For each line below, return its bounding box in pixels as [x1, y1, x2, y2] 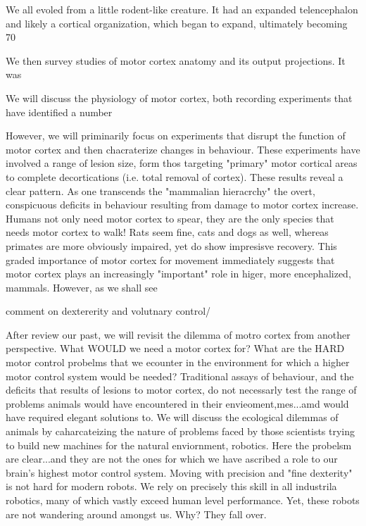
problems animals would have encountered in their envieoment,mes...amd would [6, 396, 349, 411]
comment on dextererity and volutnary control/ [6, 303, 211, 318]
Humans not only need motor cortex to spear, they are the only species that [6, 211, 334, 225]
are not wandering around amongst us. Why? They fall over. [6, 506, 267, 521]
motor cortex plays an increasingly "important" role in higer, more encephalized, [6, 266, 351, 281]
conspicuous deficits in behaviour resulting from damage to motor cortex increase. [6, 197, 359, 212]
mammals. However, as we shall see [6, 280, 158, 294]
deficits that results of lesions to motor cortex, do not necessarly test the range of [6, 382, 357, 397]
